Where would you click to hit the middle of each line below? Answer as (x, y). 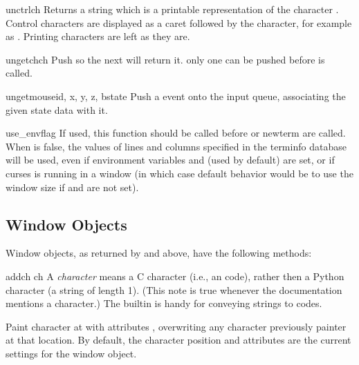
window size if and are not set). (72, 187)
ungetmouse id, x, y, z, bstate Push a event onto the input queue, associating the (176, 96)
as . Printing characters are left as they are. (98, 36)
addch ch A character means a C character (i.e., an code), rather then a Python (175, 276)
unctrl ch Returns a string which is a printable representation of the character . (172, 9)
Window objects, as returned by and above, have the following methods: (159, 253)
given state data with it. (57, 109)
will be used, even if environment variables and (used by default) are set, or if (170, 160)
